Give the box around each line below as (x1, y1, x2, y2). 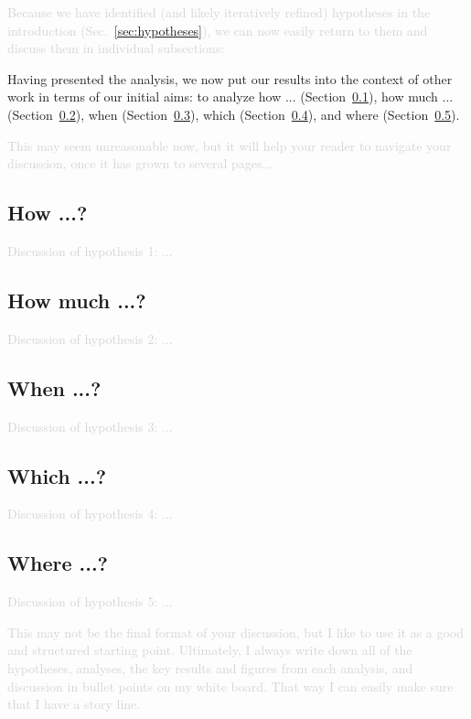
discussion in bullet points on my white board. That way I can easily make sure (7, 676, 454, 695)
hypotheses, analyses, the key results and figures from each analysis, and (7, 658, 413, 677)
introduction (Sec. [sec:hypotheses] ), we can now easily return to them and (7, 20, 428, 39)
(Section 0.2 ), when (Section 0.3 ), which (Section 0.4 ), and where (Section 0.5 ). (7, 104, 460, 123)
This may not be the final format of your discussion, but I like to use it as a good (7, 622, 465, 641)
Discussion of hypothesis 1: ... (7, 241, 173, 260)
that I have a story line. (7, 694, 141, 714)
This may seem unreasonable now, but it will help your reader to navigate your (7, 135, 452, 155)
